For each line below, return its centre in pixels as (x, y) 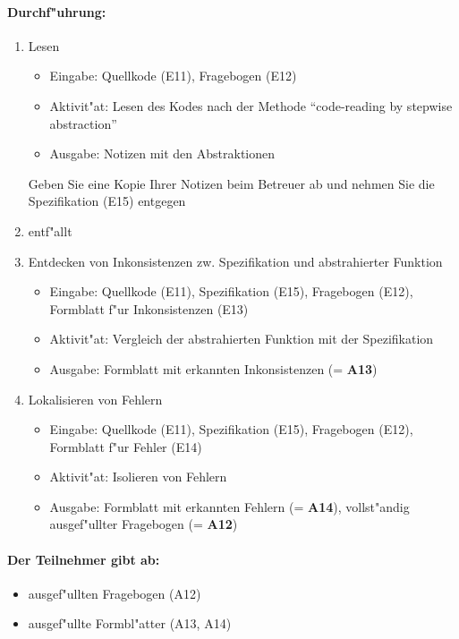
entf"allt (50, 230)
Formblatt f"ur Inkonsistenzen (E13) (149, 308)
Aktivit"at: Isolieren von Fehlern (138, 477)
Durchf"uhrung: (57, 11)
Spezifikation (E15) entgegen (107, 201)
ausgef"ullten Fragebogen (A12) (115, 593)
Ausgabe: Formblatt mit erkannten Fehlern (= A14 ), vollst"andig (229, 506)
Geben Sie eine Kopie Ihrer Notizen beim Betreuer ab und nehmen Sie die (231, 183)
